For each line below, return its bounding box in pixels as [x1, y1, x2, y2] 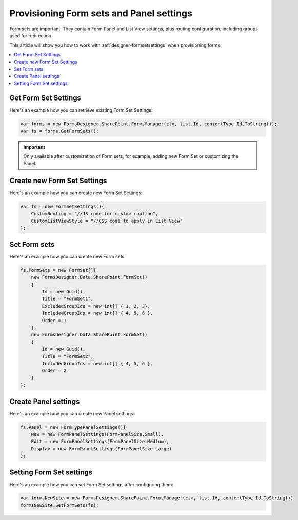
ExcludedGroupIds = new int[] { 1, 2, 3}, [42, 303, 151, 309]
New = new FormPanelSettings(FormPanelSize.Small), [31, 431, 164, 437]
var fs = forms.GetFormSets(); [20, 128, 100, 134]
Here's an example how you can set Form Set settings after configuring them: [9, 481, 174, 487]
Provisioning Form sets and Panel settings [9, 8, 192, 19]
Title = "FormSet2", [42, 353, 94, 359]
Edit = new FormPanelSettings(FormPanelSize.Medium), [31, 438, 169, 445]
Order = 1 [42, 317, 67, 323]
